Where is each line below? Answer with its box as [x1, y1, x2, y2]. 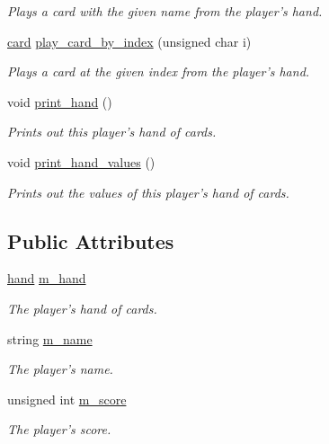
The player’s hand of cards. [7, 298, 157, 317]
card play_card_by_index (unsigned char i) [7, 31, 252, 50]
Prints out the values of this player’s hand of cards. [7, 182, 289, 201]
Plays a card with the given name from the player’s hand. [7, 2, 323, 20]
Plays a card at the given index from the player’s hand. [7, 62, 310, 81]
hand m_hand [7, 269, 86, 288]
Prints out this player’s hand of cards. [7, 122, 217, 141]
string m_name [7, 329, 93, 348]
